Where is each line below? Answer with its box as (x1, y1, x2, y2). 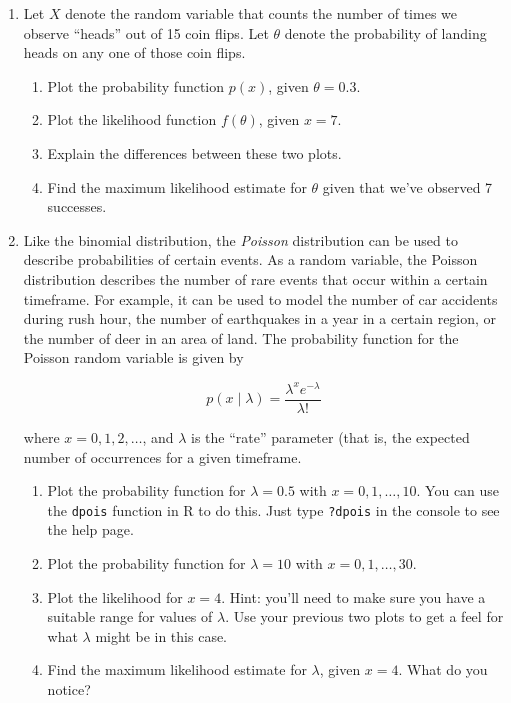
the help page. (47, 519, 134, 540)
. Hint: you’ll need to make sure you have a (221, 586, 486, 607)
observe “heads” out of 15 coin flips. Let (23, 22, 269, 43)
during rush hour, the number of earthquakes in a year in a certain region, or (23, 308, 497, 329)
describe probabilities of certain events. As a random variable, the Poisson (23, 249, 478, 270)
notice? (47, 679, 91, 700)
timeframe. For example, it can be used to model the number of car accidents (23, 288, 498, 309)
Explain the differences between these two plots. (47, 142, 342, 163)
